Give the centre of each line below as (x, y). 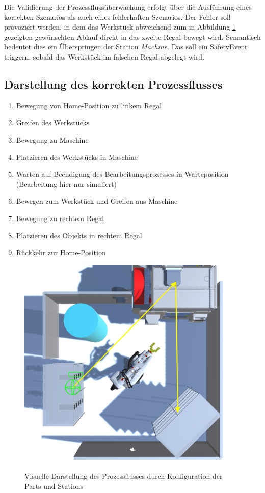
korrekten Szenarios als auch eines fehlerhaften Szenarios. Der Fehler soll (117, 17)
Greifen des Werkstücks (53, 122)
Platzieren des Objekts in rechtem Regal (79, 235)
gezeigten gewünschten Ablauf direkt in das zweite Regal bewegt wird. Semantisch (132, 36)
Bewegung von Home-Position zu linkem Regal (89, 105)
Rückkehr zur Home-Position (61, 252)
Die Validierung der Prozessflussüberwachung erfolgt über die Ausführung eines (128, 7)
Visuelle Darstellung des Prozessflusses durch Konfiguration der (124, 476)
